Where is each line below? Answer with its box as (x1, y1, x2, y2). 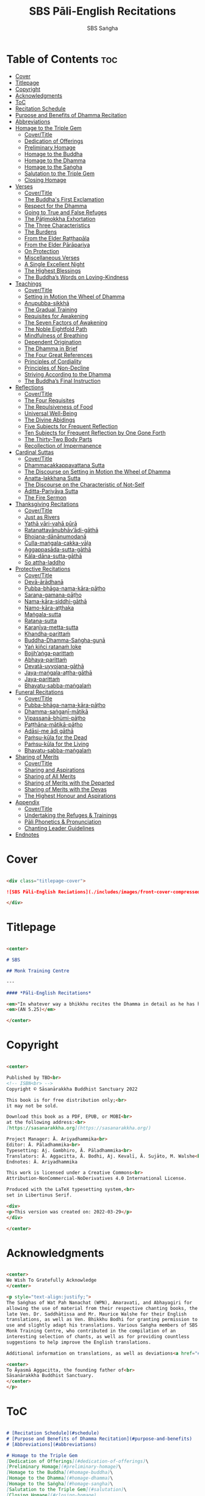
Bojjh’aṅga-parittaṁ (24, 649, 74, 656)
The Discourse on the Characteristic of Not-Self (24, 481, 145, 488)
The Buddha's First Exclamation (24, 195, 104, 203)
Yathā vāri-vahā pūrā (24, 520, 77, 527)
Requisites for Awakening (24, 312, 88, 320)
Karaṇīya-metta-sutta (24, 624, 79, 631)
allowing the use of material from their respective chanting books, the (6, 1305, 198, 1311)
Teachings (15, 279, 41, 287)
